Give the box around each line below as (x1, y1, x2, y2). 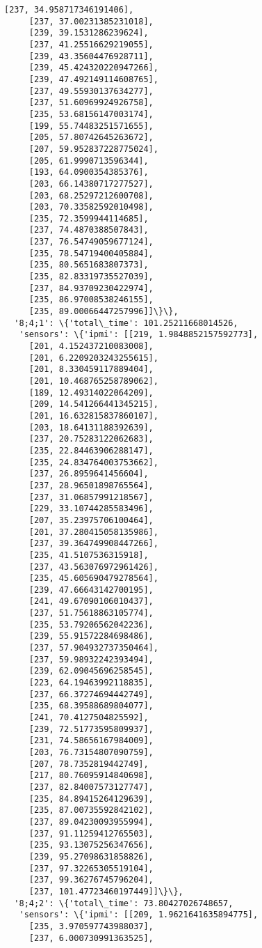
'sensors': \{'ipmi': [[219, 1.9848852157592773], (19, 329, 259, 340)
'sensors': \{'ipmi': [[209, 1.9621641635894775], (19, 910, 259, 920)
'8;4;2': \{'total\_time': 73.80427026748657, (14, 898, 234, 908)
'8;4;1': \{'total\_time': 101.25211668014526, (14, 318, 238, 328)
